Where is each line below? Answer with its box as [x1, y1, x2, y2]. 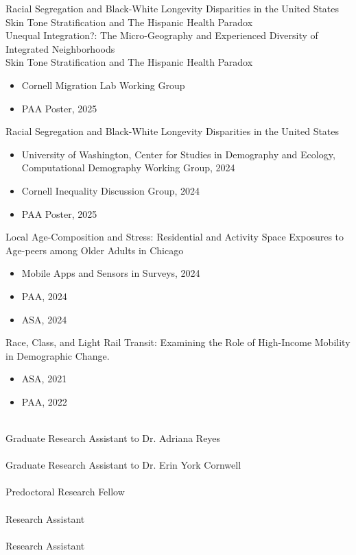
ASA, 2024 [21, 312, 67, 326]
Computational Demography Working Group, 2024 [21, 160, 235, 175]
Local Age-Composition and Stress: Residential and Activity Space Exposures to [5, 230, 344, 244]
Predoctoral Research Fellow [5, 484, 125, 499]
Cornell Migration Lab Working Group [21, 77, 185, 92]
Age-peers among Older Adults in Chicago [5, 243, 184, 257]
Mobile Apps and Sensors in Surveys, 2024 [21, 266, 200, 280]
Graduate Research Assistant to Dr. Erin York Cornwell [5, 458, 241, 472]
